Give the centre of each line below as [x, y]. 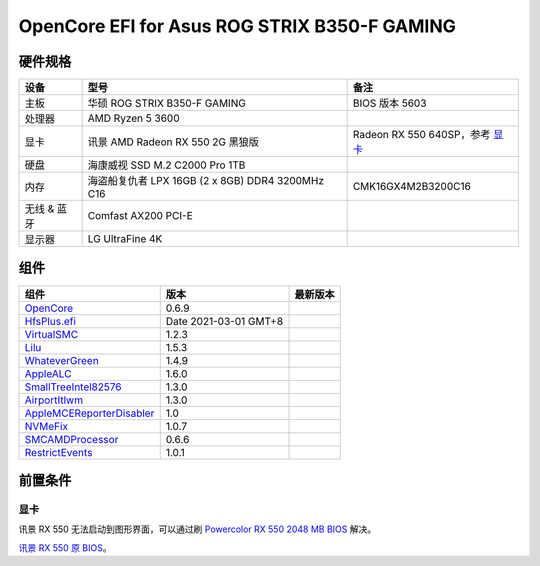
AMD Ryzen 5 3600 [133, 118]
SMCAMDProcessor [71, 439]
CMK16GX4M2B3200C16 [412, 187]
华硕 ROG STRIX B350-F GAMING [167, 103]
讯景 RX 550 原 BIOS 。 [65, 547]
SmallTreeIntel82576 [73, 387]
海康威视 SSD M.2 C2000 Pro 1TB [166, 165]
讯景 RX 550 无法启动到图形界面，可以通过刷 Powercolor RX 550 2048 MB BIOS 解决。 [197, 529]
